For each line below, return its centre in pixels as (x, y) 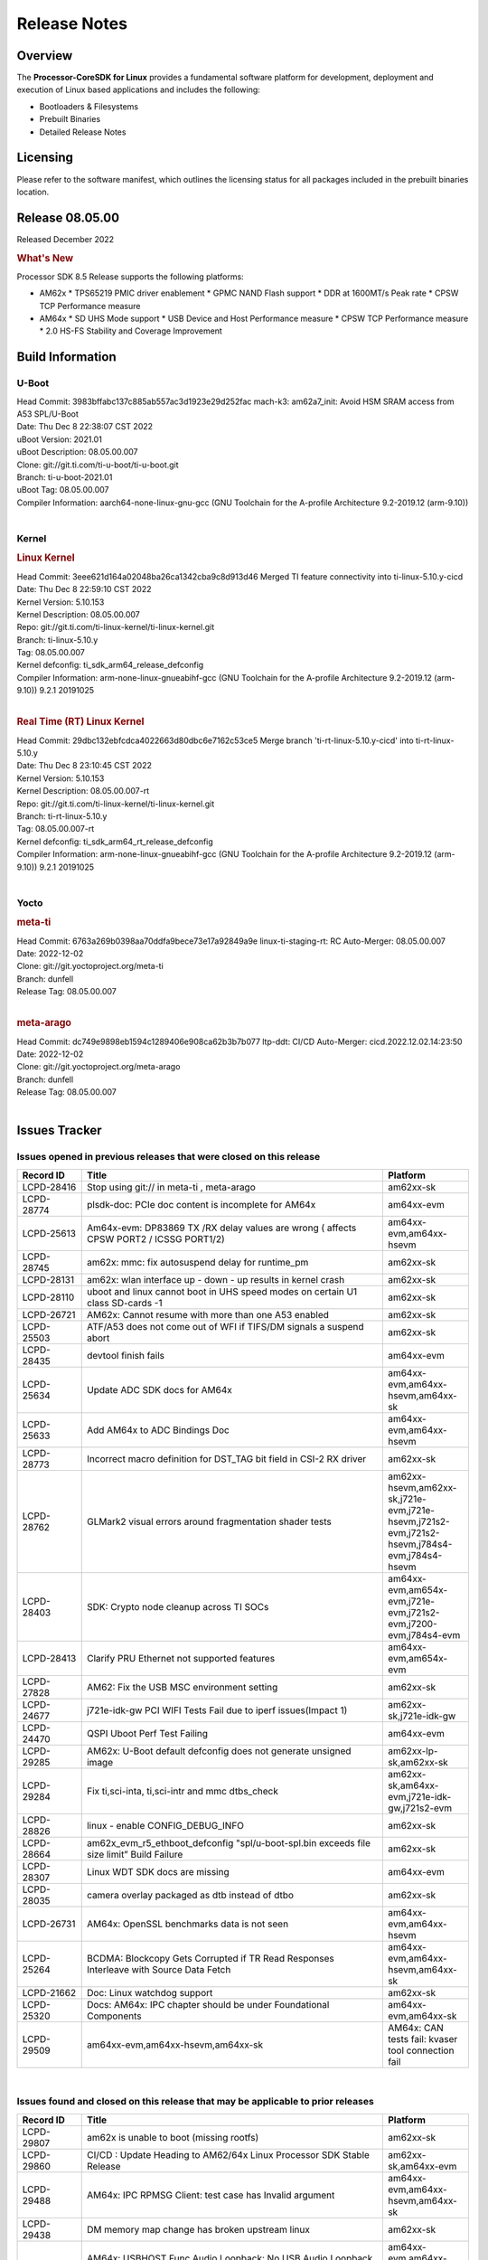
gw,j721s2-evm (420, 1808)
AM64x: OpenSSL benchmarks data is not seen (188, 1924)
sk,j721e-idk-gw (422, 1716)
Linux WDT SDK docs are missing (158, 1871)
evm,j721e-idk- (419, 1796)
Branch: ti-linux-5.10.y (57, 640)
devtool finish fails (126, 1355)
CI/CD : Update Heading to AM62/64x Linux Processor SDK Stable (228, 2154)
